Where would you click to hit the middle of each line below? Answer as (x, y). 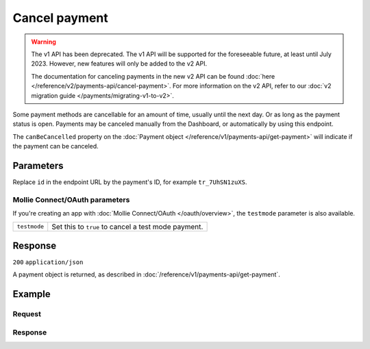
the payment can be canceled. (56, 146)
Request (27, 314)
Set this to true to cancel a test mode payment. (127, 227)
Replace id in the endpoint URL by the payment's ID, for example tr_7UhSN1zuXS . (130, 182)
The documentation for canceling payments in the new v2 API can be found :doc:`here (153, 76)
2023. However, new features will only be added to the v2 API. (119, 64)
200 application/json (48, 262)
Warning (44, 42)
